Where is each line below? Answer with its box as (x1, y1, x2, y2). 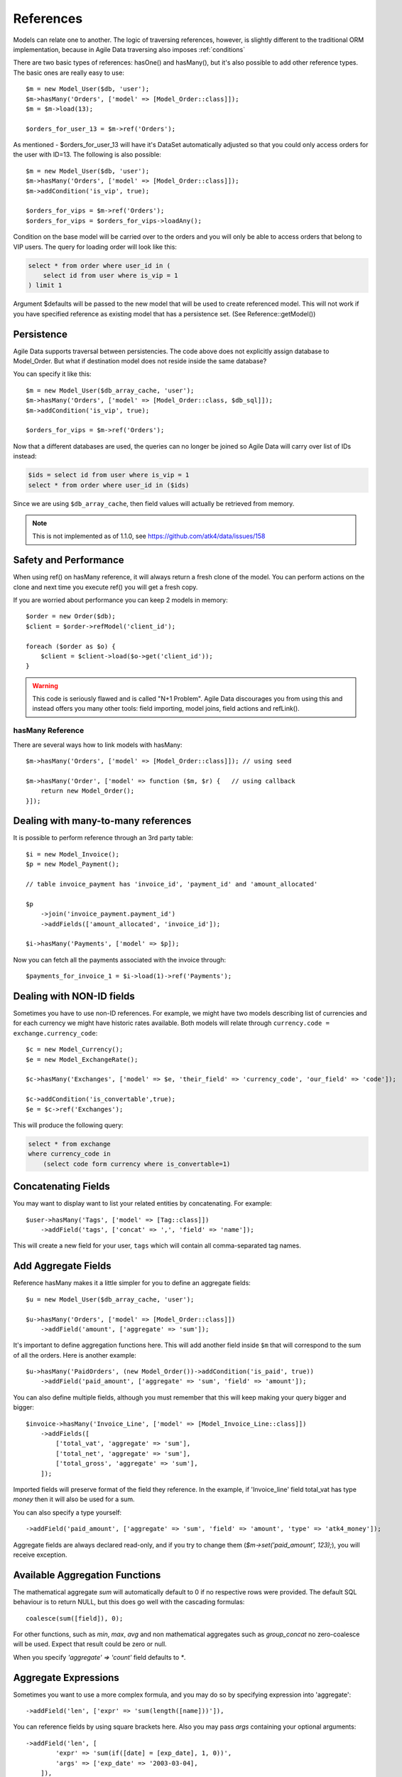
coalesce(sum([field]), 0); (26, 1614, 124, 1622)
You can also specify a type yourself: (13, 1508, 122, 1517)
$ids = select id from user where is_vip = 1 (28, 471, 190, 479)
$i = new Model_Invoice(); (26, 850, 120, 858)
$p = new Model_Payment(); (26, 860, 120, 869)
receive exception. (13, 1550, 67, 1559)
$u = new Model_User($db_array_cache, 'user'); (26, 1295, 195, 1304)
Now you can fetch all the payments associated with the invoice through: (13, 955, 227, 964)
